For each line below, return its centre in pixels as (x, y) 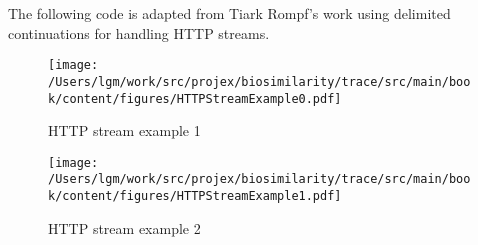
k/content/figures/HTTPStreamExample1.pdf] (195, 196)
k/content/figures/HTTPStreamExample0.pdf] (195, 98)
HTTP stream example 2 (124, 227)
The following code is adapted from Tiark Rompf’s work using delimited (229, 13)
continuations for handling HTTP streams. (139, 32)
